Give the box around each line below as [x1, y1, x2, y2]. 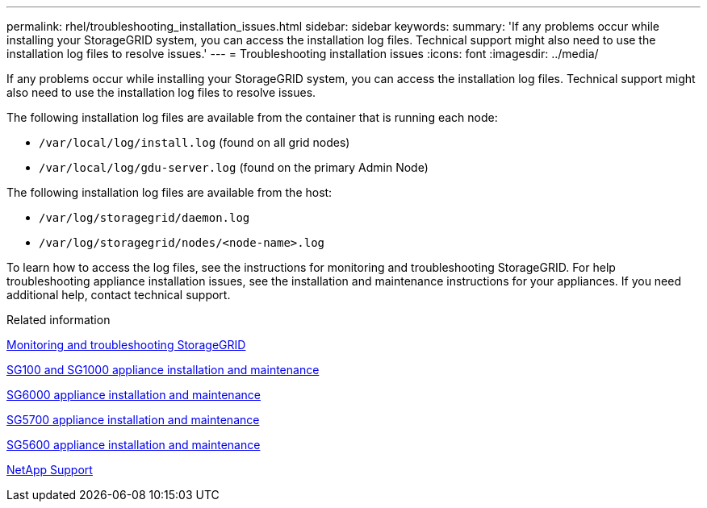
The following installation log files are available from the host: [6, 185, 333, 199]
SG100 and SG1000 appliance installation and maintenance [6, 363, 320, 377]
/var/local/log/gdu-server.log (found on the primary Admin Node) [39, 160, 429, 174]
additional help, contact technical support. [6, 288, 231, 302]
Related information [6, 313, 111, 327]
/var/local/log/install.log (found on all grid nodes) [39, 135, 350, 149]
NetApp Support [6, 463, 93, 477]
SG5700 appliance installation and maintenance [6, 413, 260, 427]
